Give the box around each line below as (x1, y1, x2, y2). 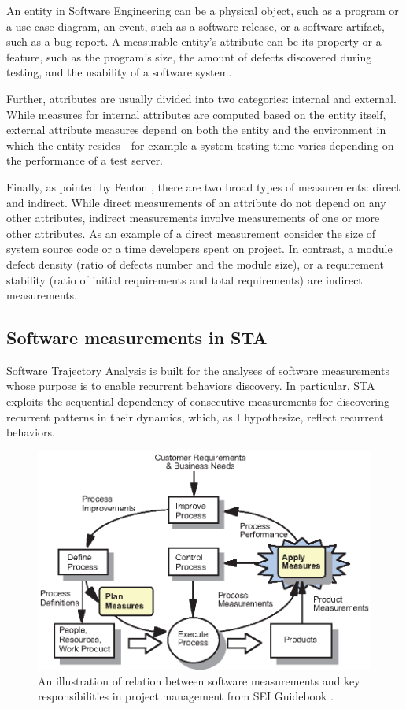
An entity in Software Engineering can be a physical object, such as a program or (6, 2, 399, 18)
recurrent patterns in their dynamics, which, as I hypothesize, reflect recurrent (6, 408, 384, 425)
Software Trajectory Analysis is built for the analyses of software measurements (6, 362, 389, 378)
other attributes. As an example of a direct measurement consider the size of (6, 225, 376, 241)
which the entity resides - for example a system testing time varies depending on (6, 136, 394, 153)
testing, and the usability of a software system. (6, 64, 232, 80)
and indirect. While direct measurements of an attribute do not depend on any (6, 194, 386, 210)
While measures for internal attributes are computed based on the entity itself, (6, 106, 386, 122)
